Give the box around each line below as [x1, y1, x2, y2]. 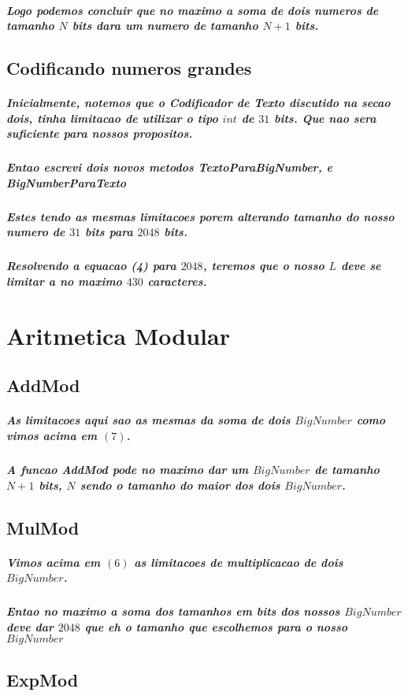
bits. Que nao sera [274, 109, 376, 126]
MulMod [6, 515, 80, 539]
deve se [340, 257, 381, 274]
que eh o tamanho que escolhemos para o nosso [84, 618, 348, 635]
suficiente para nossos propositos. [6, 125, 193, 142]
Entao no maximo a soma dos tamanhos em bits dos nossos [6, 603, 340, 620]
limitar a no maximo [6, 273, 122, 290]
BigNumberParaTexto [6, 174, 127, 191]
